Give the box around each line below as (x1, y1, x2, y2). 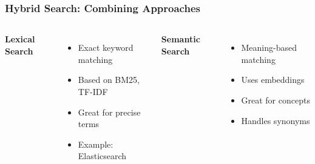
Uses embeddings (241, 73, 305, 86)
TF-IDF (78, 85, 108, 97)
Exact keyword (78, 41, 134, 54)
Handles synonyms (241, 114, 310, 126)
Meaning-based (241, 41, 297, 54)
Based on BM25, (78, 73, 140, 86)
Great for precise (78, 105, 141, 118)
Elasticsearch (78, 149, 127, 162)
